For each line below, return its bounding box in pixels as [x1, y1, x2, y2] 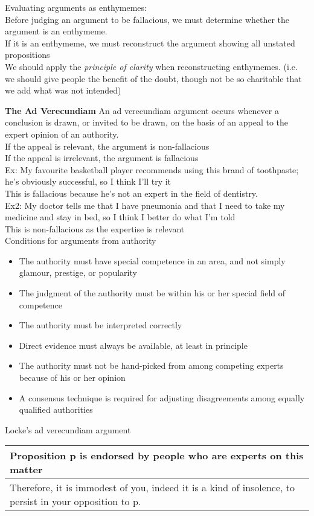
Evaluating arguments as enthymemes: [5, 1, 147, 13]
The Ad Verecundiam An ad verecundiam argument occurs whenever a [5, 104, 279, 116]
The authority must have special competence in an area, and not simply [19, 254, 286, 267]
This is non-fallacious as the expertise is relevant [5, 222, 185, 235]
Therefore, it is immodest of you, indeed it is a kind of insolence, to [10, 480, 295, 495]
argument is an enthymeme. [5, 25, 107, 37]
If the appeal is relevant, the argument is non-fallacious [5, 139, 210, 152]
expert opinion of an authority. [5, 127, 119, 140]
